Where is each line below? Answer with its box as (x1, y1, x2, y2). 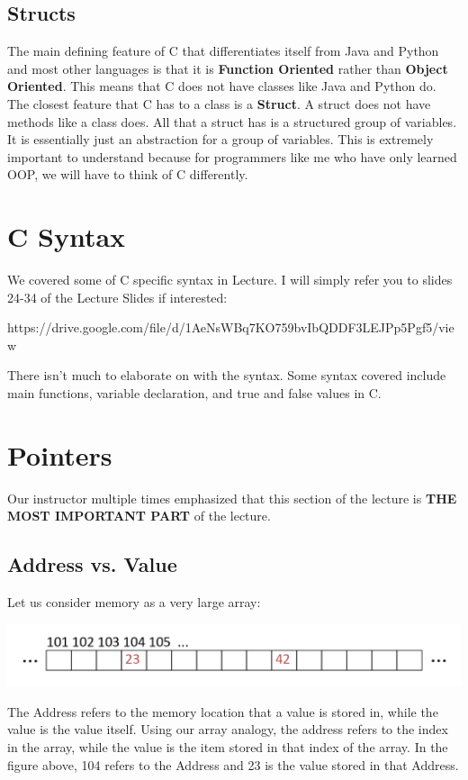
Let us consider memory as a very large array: (7, 593, 261, 612)
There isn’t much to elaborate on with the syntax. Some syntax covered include (7, 366, 446, 385)
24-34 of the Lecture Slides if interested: (7, 287, 228, 306)
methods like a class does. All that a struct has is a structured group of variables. (7, 112, 457, 131)
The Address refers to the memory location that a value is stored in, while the (7, 702, 438, 721)
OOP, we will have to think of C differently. (7, 165, 248, 184)
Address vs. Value (7, 550, 177, 578)
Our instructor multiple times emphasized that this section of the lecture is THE (7, 488, 457, 507)
